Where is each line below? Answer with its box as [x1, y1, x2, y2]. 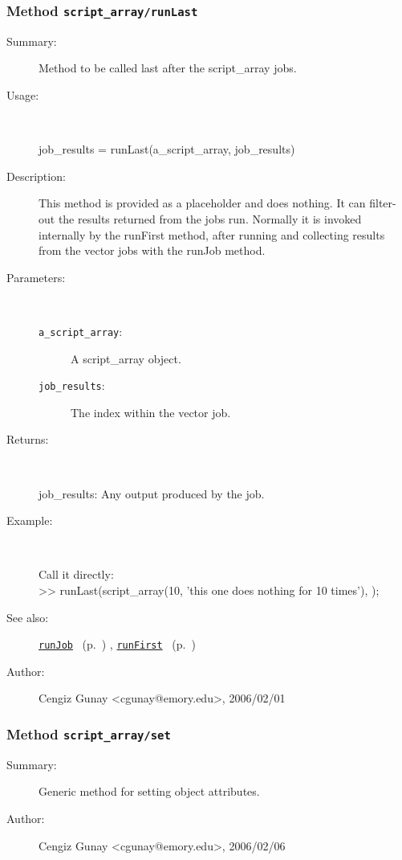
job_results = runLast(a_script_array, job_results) [39, 141, 295, 158]
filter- [369, 195, 396, 211]
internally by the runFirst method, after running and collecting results [39, 226, 385, 243]
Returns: [6, 431, 49, 448]
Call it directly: [39, 566, 114, 583]
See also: [6, 608, 49, 625]
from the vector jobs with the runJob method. [39, 242, 266, 259]
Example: [6, 512, 53, 529]
